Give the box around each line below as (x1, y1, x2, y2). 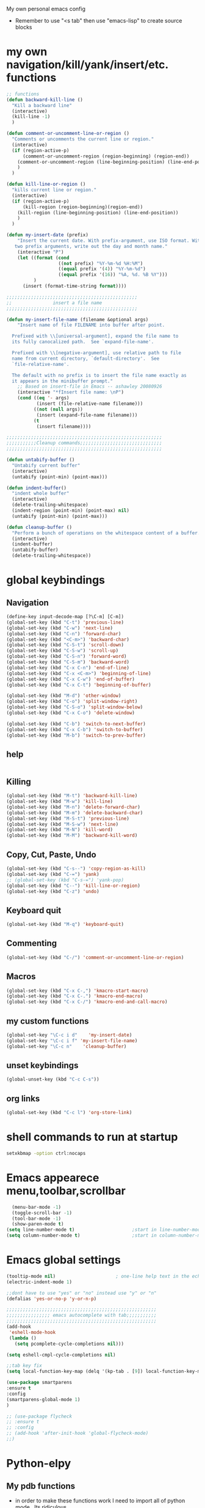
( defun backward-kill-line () (6, 97, 84, 103)
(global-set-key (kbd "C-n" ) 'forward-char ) (6, 630, 121, 637)
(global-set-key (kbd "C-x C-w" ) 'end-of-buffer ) (6, 676, 135, 682)
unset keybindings (6, 1060, 79, 1071)
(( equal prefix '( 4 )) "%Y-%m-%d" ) (58, 266, 146, 272)
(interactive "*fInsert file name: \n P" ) (17, 389, 124, 396)
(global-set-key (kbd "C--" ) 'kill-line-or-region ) (6, 883, 140, 889)
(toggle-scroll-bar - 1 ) (12, 1209, 72, 1216)
